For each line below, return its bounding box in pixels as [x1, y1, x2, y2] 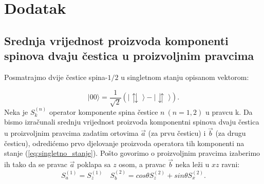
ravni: [221, 159, 240, 170]
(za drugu [215, 128, 246, 138]
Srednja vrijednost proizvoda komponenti [4, 32, 229, 48]
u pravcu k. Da [205, 106, 253, 117]
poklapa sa [77, 159, 111, 170]
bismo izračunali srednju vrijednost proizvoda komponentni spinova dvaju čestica [4, 116, 259, 127]
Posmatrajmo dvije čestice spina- [4, 71, 108, 82]
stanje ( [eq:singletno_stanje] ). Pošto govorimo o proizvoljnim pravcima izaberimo [4, 148, 260, 158]
